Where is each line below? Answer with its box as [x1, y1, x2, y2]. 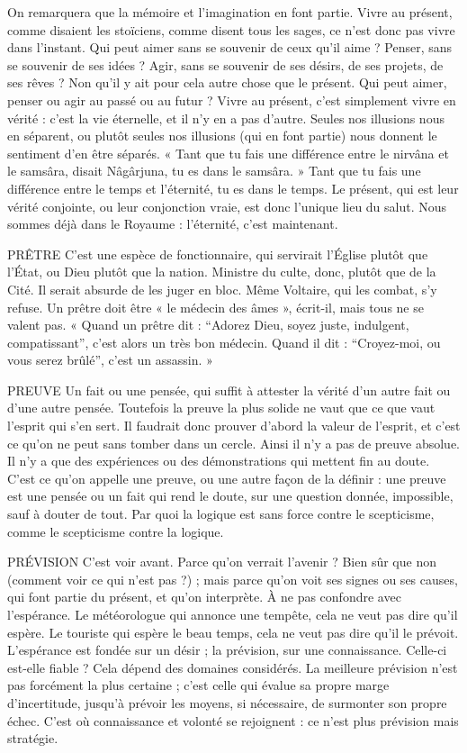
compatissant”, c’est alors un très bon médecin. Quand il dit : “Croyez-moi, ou [7, 332, 441, 351]
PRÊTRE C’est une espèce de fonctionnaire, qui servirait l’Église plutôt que [7, 244, 428, 263]
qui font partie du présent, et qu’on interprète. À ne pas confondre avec [7, 587, 401, 606]
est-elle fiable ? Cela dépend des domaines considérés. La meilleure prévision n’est [7, 658, 458, 676]
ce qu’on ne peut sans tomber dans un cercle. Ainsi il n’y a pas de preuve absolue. [7, 433, 461, 452]
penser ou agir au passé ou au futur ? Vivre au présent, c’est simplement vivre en [7, 90, 456, 109]
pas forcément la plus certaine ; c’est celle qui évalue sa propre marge [7, 676, 390, 694]
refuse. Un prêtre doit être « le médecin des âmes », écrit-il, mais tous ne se [7, 297, 424, 316]
